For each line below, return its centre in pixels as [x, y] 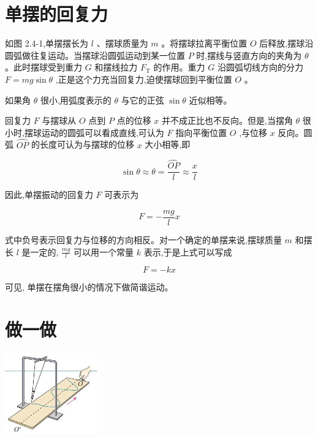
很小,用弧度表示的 [76, 100]
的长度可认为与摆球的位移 [83, 144]
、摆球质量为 [122, 43]
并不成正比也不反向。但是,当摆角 [227, 120]
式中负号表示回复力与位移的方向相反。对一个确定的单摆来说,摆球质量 [143, 240]
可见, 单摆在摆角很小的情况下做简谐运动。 [89, 287]
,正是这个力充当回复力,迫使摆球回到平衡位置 [144, 79]
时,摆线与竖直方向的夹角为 [249, 55]
